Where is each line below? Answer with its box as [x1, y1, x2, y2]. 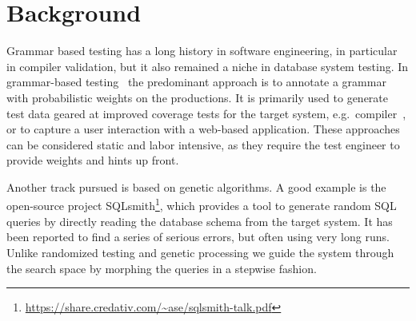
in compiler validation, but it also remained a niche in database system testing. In [6, 57, 409, 74]
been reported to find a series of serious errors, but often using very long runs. [6, 228, 390, 245]
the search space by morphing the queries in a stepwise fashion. [6, 260, 317, 276]
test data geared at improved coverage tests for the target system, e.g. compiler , [6, 105, 406, 121]
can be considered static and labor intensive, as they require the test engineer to [6, 136, 400, 153]
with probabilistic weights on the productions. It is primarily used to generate [6, 89, 388, 105]
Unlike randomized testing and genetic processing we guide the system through [6, 244, 394, 260]
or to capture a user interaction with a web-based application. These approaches [6, 121, 400, 137]
